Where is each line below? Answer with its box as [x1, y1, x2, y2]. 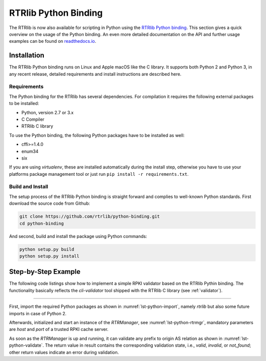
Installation [9, 51, 44, 60]
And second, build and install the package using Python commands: [9, 233, 147, 239]
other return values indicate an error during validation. [9, 349, 119, 355]
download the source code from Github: [9, 200, 91, 206]
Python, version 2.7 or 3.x [21, 109, 74, 115]
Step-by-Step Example [9, 267, 81, 276]
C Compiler [21, 116, 44, 122]
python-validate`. [9, 342, 44, 348]
